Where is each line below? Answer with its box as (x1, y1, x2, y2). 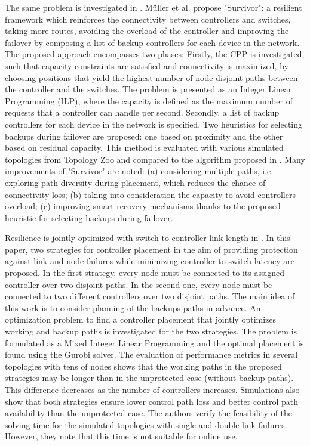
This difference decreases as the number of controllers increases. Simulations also (5, 383, 300, 395)
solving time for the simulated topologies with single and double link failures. (5, 418, 287, 430)
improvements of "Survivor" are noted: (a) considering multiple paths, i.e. (5, 165, 274, 177)
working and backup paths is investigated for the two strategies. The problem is (5, 325, 297, 337)
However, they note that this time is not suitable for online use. (5, 430, 238, 442)
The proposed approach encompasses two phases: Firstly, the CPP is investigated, (5, 48, 305, 60)
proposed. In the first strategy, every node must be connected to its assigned (5, 267, 285, 279)
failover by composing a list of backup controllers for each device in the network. (5, 36, 300, 48)
